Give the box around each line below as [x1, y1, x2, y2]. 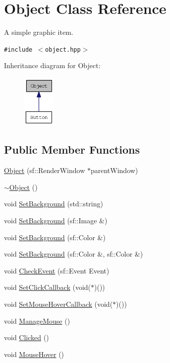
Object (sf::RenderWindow [4, 165, 85, 176]
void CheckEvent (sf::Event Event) [4, 265, 110, 275]
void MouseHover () [4, 349, 64, 359]
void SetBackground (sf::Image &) [4, 215, 108, 225]
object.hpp [45, 46, 81, 53]
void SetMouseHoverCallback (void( [4, 298, 113, 309]
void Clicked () [4, 332, 49, 343]
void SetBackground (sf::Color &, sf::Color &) [4, 249, 143, 259]
